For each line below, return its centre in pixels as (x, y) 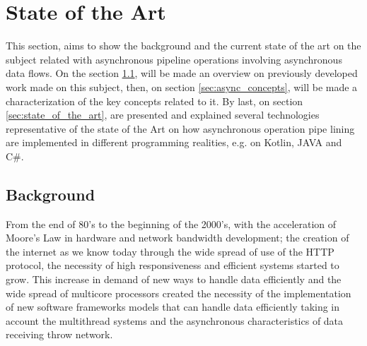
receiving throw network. (59, 334)
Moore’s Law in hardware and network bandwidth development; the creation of (177, 238)
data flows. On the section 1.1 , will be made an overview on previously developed (182, 73)
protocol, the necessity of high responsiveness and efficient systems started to (173, 265)
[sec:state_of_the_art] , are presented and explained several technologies (163, 115)
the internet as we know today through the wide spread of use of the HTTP (170, 251)
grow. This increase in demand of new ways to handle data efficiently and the (174, 279)
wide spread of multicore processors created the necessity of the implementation (179, 293)
